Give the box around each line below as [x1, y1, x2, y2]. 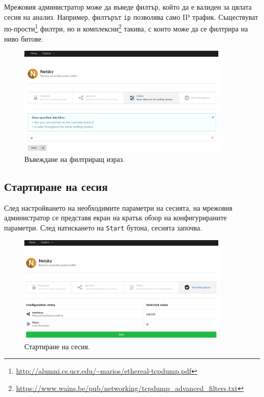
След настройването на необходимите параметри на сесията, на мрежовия [4, 202, 233, 213]
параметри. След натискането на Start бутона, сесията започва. [4, 222, 202, 233]
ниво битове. [4, 33, 44, 44]
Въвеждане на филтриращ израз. [24, 154, 125, 164]
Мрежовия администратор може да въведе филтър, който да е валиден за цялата [4, 2, 252, 12]
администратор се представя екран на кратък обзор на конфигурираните [4, 212, 227, 223]
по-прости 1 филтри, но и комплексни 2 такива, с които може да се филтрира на [4, 22, 248, 34]
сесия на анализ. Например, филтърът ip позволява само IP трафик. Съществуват [4, 11, 258, 22]
